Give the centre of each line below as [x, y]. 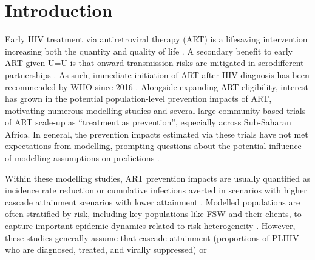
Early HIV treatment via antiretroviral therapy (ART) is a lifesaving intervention [156, 39]
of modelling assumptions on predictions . [82, 158]
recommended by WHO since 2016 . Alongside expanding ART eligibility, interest [157, 86]
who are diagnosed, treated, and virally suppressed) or [106, 249]
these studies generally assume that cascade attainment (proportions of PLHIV [152, 237]
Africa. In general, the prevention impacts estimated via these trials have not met [157, 134]
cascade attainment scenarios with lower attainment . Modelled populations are [153, 202]
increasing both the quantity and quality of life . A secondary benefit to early [149, 51]
